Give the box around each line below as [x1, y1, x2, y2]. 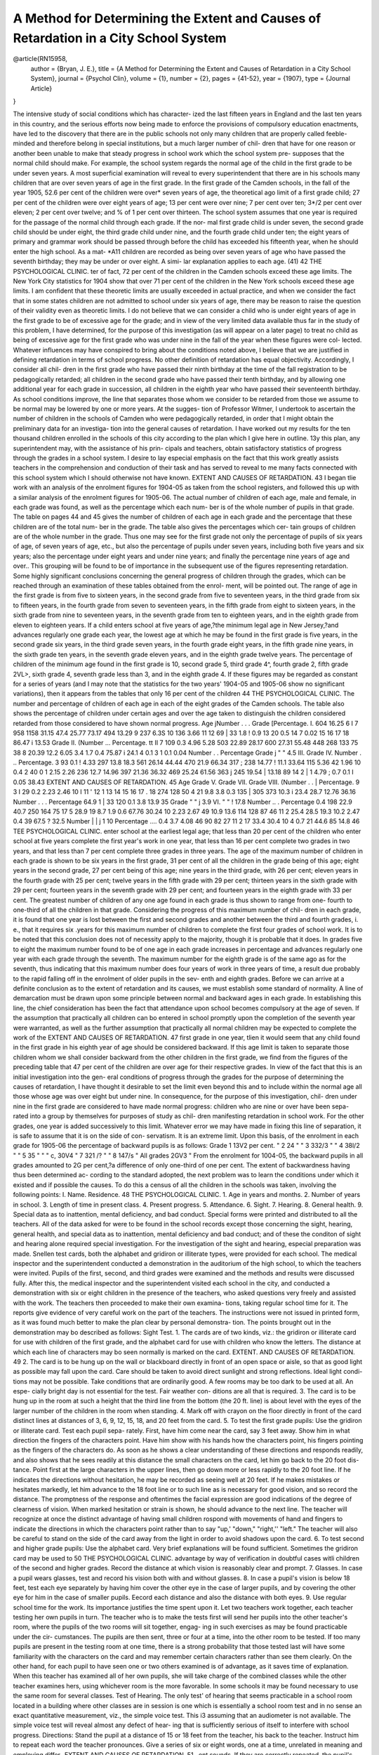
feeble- [326, 130, 347, 138]
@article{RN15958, [13, 55, 68, 63]
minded [13, 139, 35, 147]
